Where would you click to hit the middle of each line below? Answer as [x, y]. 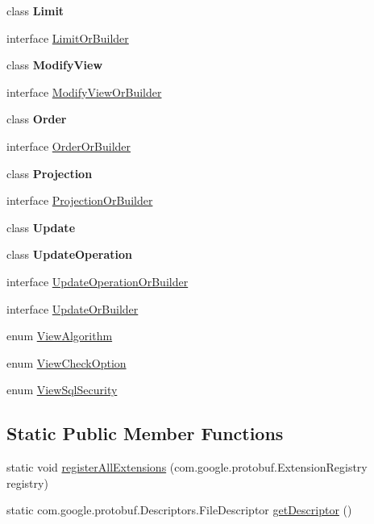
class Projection [50, 173]
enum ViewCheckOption [66, 362]
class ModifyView [55, 65]
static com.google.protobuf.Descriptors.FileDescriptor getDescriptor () [179, 510]
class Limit [35, 10]
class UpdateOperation [70, 254]
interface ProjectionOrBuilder [80, 200]
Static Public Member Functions [145, 433]
